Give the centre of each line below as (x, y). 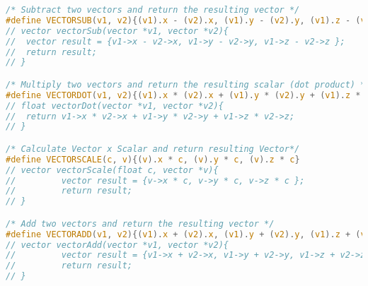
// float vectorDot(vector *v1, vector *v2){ (115, 106)
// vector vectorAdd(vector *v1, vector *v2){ (117, 245)
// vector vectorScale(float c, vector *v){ (112, 170)
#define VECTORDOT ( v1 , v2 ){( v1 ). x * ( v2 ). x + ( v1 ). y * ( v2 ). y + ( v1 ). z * (183, 95)
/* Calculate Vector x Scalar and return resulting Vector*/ (153, 149)
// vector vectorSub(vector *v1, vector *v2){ (117, 31)
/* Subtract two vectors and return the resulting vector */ (153, 10)
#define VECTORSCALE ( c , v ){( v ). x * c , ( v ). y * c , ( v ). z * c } (153, 159)
